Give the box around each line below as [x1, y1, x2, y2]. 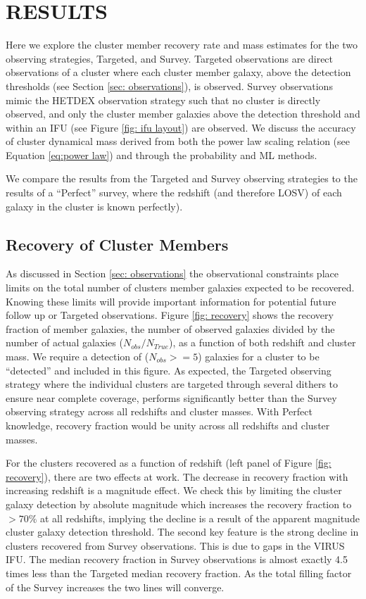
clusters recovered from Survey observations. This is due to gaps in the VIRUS [6, 538, 345, 553]
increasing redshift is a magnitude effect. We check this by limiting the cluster [6, 483, 342, 498]
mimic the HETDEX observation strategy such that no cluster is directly [6, 92, 321, 107]
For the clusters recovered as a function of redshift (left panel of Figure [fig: [6, 455, 332, 470]
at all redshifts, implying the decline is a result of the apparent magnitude [39, 510, 360, 525]
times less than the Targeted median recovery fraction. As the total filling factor [6, 565, 352, 580]
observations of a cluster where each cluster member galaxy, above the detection [6, 65, 351, 80]
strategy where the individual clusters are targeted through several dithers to [6, 377, 339, 391]
